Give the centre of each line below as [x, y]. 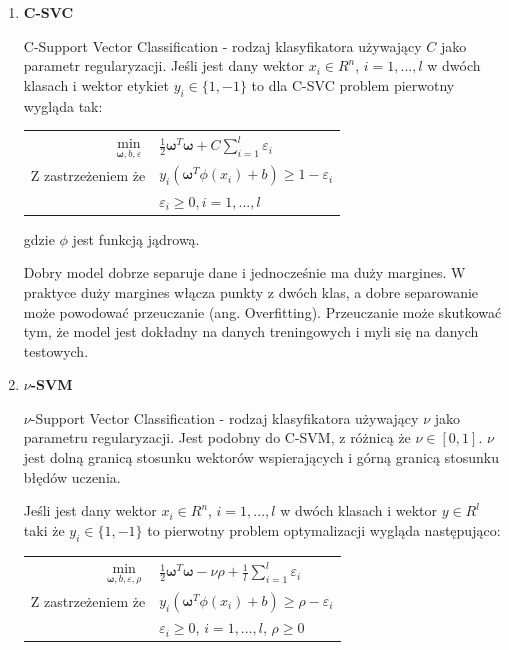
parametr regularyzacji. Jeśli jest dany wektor [163, 65]
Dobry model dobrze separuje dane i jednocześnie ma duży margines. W [244, 272]
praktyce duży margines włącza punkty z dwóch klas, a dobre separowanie [251, 291]
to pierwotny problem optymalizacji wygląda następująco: [324, 529]
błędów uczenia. [72, 476]
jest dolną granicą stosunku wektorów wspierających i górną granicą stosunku [261, 457]
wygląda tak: [63, 105]
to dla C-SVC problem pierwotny [353, 84]
